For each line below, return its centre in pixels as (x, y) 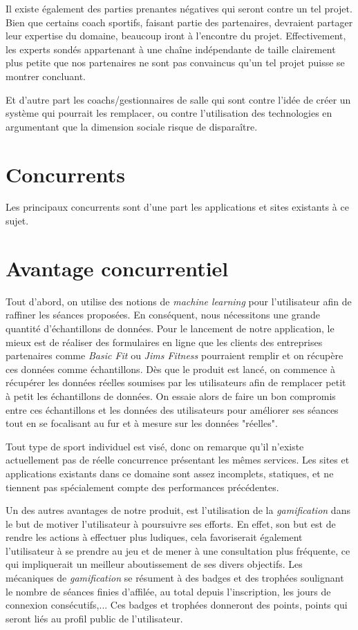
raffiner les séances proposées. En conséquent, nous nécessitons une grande (163, 315)
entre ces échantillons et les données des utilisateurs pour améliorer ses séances (172, 409)
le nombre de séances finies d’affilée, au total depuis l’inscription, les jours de (168, 591)
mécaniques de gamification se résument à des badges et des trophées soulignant (175, 578)
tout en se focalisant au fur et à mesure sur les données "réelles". (142, 423)
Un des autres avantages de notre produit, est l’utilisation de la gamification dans (178, 510)
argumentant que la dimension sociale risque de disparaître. (132, 126)
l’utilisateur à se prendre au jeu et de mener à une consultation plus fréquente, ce (178, 550)
